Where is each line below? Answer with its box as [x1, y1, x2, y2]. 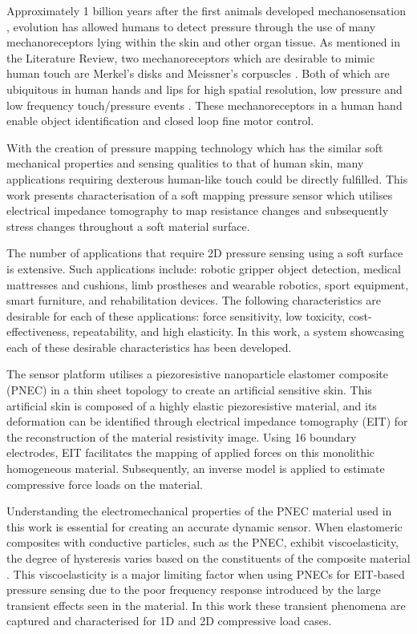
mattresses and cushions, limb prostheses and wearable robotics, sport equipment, [6, 276, 409, 293]
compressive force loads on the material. [6, 475, 203, 492]
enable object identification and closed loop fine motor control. [6, 112, 314, 129]
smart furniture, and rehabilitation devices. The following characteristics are [6, 292, 381, 309]
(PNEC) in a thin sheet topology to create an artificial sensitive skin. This [6, 382, 372, 398]
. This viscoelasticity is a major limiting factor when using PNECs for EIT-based [6, 565, 405, 582]
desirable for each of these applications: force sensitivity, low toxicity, [6, 307, 346, 324]
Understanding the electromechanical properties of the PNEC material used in [6, 503, 392, 519]
